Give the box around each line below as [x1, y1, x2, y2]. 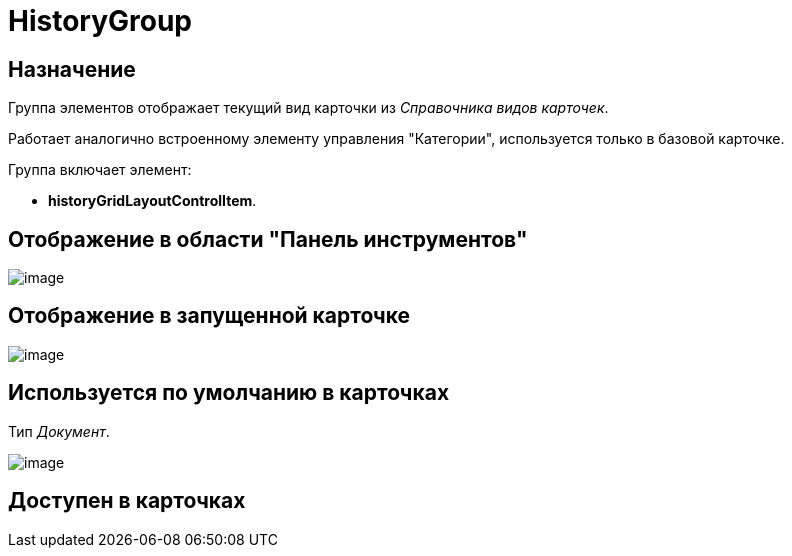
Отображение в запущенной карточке [8, 303, 411, 329]
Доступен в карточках [8, 488, 246, 514]
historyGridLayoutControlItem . [48, 192, 257, 210]
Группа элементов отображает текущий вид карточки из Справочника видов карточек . [8, 99, 609, 117]
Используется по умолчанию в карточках [8, 380, 450, 406]
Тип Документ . [8, 422, 110, 440]
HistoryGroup [8, 4, 193, 38]
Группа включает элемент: [8, 161, 192, 179]
